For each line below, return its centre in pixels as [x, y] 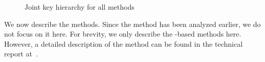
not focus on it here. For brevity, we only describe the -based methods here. [123, 34]
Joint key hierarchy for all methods [80, 7]
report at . [21, 54]
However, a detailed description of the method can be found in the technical [124, 43]
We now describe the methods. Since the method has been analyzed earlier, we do [132, 24]
